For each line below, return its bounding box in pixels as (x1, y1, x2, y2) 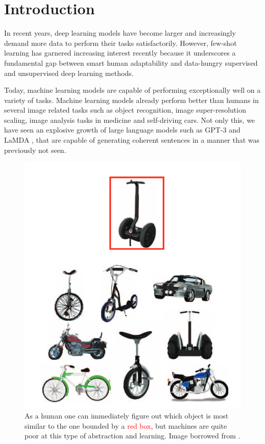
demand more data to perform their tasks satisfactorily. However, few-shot (4, 37, 237, 48)
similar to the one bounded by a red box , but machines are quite (25, 420, 227, 431)
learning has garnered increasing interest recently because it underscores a (4, 47, 236, 58)
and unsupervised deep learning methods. (4, 67, 134, 78)
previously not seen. (4, 144, 66, 155)
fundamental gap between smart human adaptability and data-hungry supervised (4, 57, 258, 68)
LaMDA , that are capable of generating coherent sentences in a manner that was (4, 135, 260, 145)
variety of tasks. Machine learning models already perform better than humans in (4, 94, 259, 105)
